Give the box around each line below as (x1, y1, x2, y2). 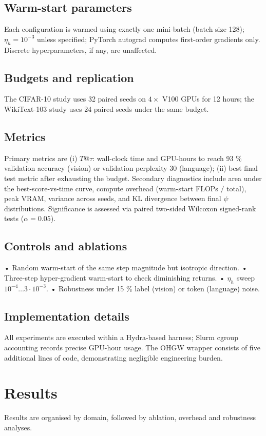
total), (226, 183, 246, 193)
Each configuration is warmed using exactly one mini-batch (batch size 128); (4, 24, 244, 34)
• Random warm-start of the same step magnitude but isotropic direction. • (4, 262, 248, 273)
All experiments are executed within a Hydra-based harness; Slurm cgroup (4, 332, 238, 343)
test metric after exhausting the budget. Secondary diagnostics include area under (4, 172, 262, 183)
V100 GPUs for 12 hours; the (162, 93, 255, 104)
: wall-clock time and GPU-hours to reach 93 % (92, 152, 242, 163)
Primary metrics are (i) (4, 152, 78, 163)
